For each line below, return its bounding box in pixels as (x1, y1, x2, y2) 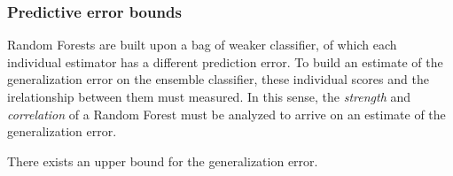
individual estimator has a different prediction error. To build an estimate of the (7, 52, 443, 71)
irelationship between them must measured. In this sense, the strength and (7, 88, 411, 105)
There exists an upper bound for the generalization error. (7, 151, 318, 170)
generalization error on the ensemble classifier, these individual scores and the (7, 70, 429, 88)
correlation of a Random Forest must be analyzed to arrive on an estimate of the (7, 104, 446, 123)
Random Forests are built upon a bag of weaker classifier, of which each (7, 35, 397, 54)
